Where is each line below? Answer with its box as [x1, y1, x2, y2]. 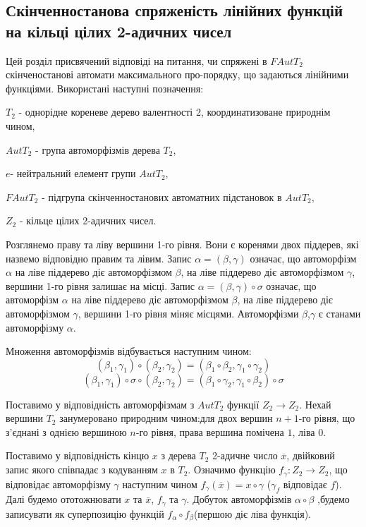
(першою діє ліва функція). [193, 506, 312, 521]
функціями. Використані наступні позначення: [6, 80, 204, 95]
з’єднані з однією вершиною [6, 424, 127, 439]
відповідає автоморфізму [6, 476, 111, 491]
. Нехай [299, 396, 331, 411]
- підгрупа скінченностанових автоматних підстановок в [42, 189, 282, 204]
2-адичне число [212, 448, 278, 463]
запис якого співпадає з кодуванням [6, 462, 158, 477]
